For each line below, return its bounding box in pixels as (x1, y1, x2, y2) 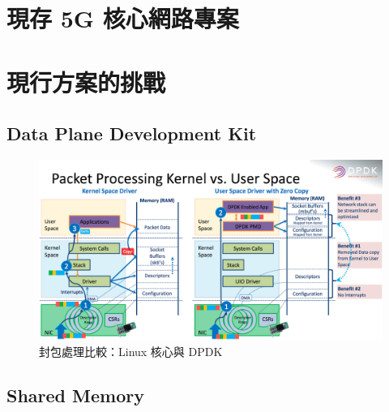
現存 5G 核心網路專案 (6, 2, 239, 35)
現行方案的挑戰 (6, 65, 166, 98)
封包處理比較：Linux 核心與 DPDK (39, 343, 223, 360)
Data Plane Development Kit (6, 121, 257, 146)
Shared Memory (6, 383, 144, 408)
